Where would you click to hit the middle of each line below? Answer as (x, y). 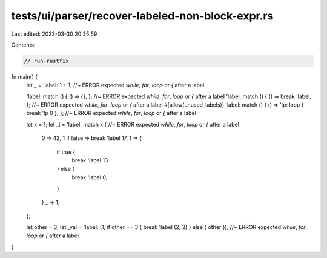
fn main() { (25, 76)
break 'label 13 (90, 160)
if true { (66, 152)
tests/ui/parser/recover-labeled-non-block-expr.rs (142, 16)
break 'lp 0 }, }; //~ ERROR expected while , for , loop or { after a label (111, 113)
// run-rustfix (46, 61)
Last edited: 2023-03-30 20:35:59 (54, 34)
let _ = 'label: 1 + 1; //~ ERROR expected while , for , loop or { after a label (115, 85)
